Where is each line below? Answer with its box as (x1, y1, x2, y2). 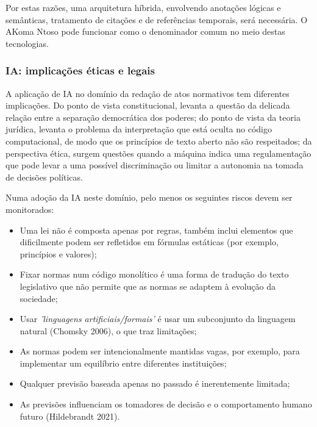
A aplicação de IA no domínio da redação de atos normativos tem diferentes (5, 87, 290, 99)
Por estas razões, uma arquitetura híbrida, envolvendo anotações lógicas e (5, 1, 281, 13)
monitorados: (5, 203, 54, 215)
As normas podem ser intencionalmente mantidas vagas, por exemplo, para (20, 345, 300, 357)
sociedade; (20, 292, 58, 304)
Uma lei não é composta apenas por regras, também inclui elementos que (20, 223, 293, 236)
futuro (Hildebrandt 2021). (20, 409, 120, 422)
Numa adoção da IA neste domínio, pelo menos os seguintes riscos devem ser (5, 191, 293, 204)
